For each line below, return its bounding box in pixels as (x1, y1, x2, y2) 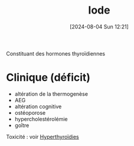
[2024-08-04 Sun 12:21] (70, 23, 129, 30)
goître (14, 122, 30, 129)
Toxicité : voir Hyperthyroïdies (6, 133, 79, 140)
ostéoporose (14, 109, 46, 116)
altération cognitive (14, 103, 62, 110)
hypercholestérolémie (14, 115, 68, 122)
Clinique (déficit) (6, 71, 90, 85)
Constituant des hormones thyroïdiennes (6, 50, 105, 57)
